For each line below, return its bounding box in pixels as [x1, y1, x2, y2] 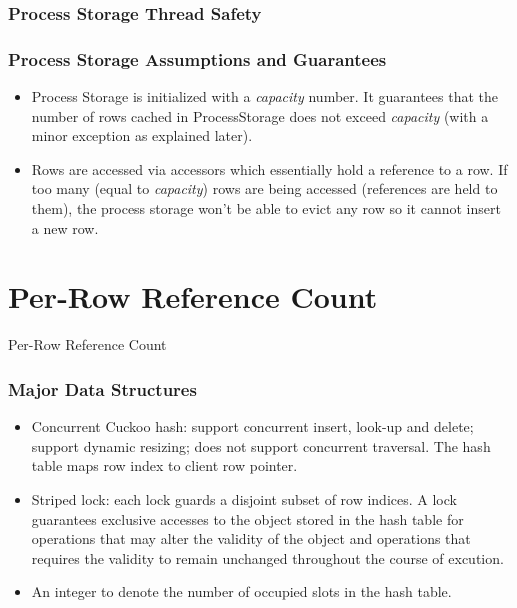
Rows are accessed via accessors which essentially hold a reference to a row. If [31, 158, 508, 179]
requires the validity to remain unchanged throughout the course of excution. [31, 547, 504, 568]
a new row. [31, 217, 99, 238]
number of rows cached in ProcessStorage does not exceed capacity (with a [31, 105, 489, 126]
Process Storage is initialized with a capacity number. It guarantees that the [31, 86, 499, 107]
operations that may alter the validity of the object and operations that [31, 528, 471, 549]
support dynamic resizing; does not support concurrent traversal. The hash [31, 435, 491, 456]
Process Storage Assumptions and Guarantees [8, 46, 387, 71]
